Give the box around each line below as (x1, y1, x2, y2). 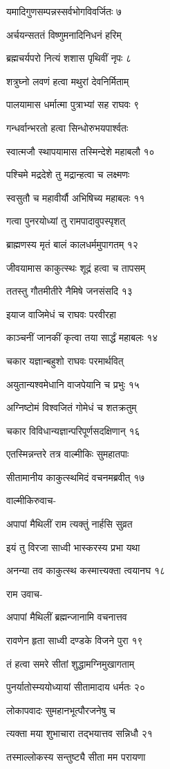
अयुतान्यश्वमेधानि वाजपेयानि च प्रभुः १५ (6, 377, 140, 391)
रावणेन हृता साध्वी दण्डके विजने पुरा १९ (6, 633, 143, 648)
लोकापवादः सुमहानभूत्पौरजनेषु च (6, 702, 115, 717)
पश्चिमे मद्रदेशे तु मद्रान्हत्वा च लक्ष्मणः (6, 167, 130, 182)
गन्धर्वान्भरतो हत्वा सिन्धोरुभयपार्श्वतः (6, 120, 129, 135)
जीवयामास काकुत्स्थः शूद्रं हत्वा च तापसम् (6, 260, 146, 275)
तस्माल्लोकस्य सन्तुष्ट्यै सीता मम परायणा (6, 750, 146, 763)
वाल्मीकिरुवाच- (6, 493, 57, 508)
